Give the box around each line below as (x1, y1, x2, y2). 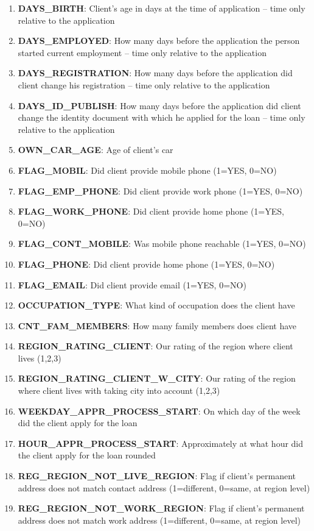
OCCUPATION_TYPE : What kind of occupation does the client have (18, 299, 295, 312)
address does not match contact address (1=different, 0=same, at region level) (18, 481, 310, 494)
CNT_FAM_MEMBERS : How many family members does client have (18, 319, 297, 332)
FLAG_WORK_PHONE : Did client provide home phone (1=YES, (18, 205, 284, 218)
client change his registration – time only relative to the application (18, 78, 270, 91)
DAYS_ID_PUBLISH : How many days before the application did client (18, 99, 301, 112)
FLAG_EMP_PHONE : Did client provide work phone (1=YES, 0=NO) (18, 184, 303, 197)
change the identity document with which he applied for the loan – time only (18, 111, 305, 124)
